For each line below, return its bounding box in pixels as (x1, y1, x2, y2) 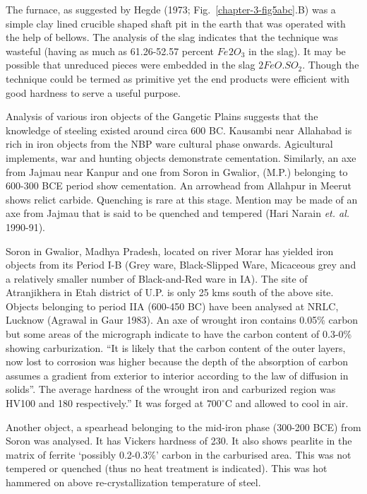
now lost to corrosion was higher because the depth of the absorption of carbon (6, 354, 349, 369)
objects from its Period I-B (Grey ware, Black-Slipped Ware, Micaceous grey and (6, 257, 356, 272)
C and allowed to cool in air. (224, 396, 349, 411)
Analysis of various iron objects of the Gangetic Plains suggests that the (6, 109, 318, 124)
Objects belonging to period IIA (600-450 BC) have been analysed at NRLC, (6, 298, 339, 313)
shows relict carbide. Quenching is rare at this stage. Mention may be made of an (6, 192, 358, 206)
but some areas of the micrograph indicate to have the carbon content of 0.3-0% (6, 327, 352, 341)
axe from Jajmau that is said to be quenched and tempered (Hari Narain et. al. (6, 206, 350, 220)
